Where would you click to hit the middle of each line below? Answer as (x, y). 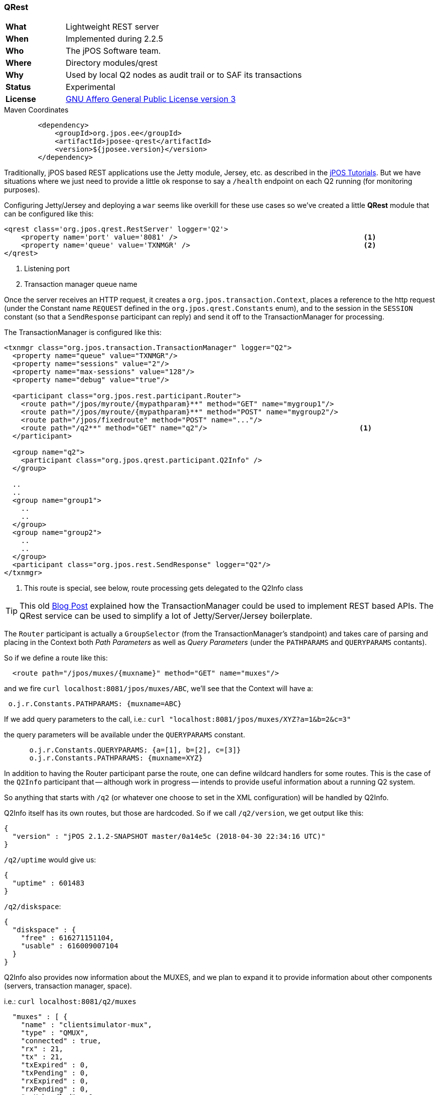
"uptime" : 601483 (48, 883)
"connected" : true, (61, 1041)
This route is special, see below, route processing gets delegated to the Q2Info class (164, 588)
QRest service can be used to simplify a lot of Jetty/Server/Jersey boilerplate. (166, 616)
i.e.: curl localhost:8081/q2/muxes (70, 1002)
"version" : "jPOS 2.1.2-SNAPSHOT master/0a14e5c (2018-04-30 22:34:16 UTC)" (169, 837)
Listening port (47, 269)
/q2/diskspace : (33, 907)
